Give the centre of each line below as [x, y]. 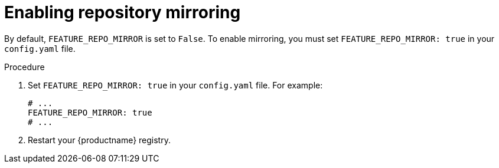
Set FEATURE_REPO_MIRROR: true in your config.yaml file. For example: [175, 85]
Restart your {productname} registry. [99, 140]
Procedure [25, 67]
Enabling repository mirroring [123, 12]
